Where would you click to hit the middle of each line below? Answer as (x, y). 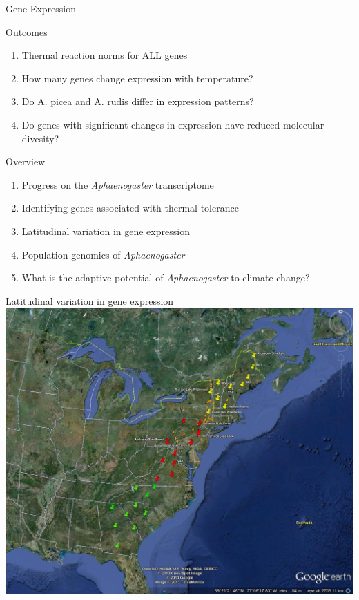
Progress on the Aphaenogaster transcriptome (118, 184)
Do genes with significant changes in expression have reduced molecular (173, 124)
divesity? (40, 138)
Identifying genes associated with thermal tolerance (130, 208)
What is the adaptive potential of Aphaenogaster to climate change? (166, 278)
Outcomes (27, 31)
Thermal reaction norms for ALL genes (105, 55)
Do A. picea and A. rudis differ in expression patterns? (138, 101)
